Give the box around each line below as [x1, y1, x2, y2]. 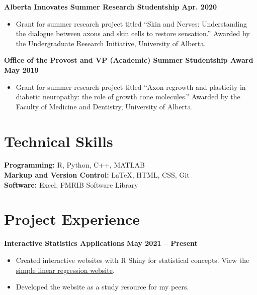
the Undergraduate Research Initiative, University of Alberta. [16, 38, 206, 48]
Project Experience [4, 209, 140, 229]
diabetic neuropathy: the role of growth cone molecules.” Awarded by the [16, 91, 240, 102]
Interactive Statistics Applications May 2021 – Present [4, 238, 198, 248]
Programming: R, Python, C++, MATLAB [4, 160, 145, 170]
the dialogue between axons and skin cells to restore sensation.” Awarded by [16, 28, 250, 39]
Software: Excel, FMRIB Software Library [4, 179, 138, 190]
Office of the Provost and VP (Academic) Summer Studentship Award [4, 55, 253, 65]
